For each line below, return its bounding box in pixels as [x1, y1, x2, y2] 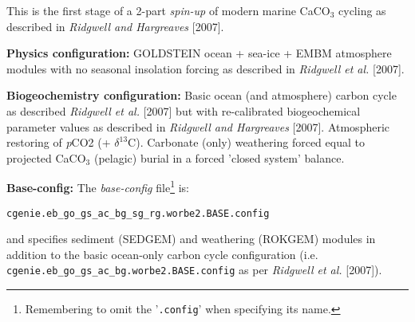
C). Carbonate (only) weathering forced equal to [128, 134, 365, 151]
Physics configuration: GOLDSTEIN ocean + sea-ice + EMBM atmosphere [6, 45, 392, 61]
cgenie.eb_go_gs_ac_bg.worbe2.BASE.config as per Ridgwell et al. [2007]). [6, 261, 382, 278]
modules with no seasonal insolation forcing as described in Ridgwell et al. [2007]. [6, 60, 405, 77]
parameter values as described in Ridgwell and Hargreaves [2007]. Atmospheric [6, 118, 390, 135]
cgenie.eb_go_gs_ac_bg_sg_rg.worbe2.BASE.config [6, 207, 270, 219]
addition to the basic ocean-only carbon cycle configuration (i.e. [6, 245, 318, 262]
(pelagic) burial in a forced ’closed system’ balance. [93, 149, 345, 166]
